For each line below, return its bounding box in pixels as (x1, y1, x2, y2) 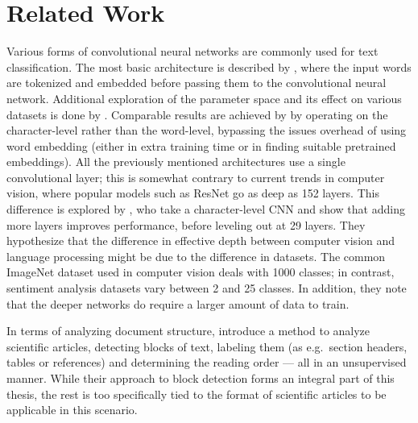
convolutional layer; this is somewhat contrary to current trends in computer (6, 168, 385, 185)
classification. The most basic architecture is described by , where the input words (6, 58, 412, 75)
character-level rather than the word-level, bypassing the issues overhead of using (6, 122, 407, 139)
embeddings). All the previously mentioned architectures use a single (6, 153, 346, 170)
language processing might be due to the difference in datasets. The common (6, 247, 386, 264)
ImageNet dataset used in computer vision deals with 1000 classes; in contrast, (6, 263, 395, 280)
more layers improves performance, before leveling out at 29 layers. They (6, 216, 366, 233)
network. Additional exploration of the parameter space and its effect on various (6, 89, 402, 106)
